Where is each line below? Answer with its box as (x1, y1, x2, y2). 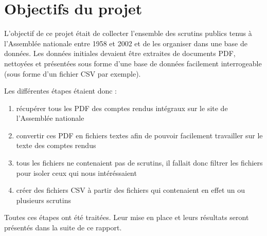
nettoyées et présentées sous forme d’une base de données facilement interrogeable (4, 58, 262, 68)
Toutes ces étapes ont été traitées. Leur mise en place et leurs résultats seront (4, 212, 249, 223)
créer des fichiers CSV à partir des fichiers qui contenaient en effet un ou (16, 185, 245, 195)
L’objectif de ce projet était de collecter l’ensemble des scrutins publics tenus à (4, 28, 252, 39)
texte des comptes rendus (16, 140, 96, 151)
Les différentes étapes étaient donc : (4, 85, 117, 96)
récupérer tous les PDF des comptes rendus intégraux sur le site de (16, 102, 228, 113)
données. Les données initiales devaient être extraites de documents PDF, (4, 48, 236, 59)
